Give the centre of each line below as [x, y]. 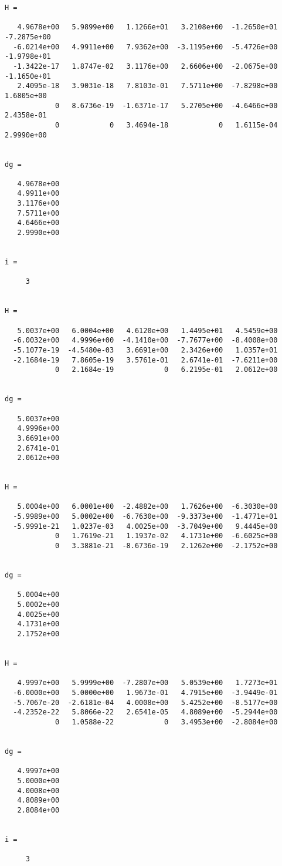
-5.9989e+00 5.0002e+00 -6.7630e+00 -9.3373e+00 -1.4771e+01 [145, 517]
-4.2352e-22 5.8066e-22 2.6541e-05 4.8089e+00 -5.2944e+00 [145, 712]
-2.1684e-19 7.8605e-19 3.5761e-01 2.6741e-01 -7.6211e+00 [145, 360]
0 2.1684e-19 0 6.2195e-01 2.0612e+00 [166, 370]
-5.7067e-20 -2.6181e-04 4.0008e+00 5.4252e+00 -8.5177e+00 [145, 702]
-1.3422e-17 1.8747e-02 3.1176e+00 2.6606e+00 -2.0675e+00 [145, 66]
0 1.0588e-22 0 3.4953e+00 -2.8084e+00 [166, 722]
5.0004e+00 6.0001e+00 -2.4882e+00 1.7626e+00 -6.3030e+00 [147, 507]
